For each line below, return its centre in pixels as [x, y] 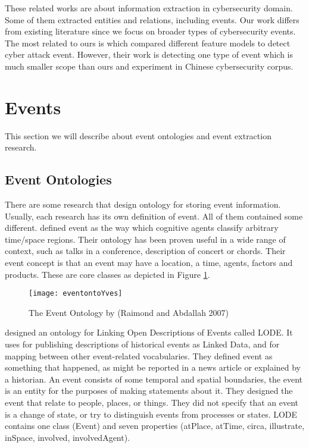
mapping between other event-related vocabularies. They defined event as [139, 355]
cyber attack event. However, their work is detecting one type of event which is [149, 54]
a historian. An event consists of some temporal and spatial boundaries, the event [154, 379]
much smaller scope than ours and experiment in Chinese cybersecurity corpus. [149, 66]
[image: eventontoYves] [76, 294]
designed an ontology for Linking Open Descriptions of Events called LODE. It [149, 332]
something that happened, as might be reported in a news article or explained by [153, 367]
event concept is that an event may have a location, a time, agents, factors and [149, 263]
